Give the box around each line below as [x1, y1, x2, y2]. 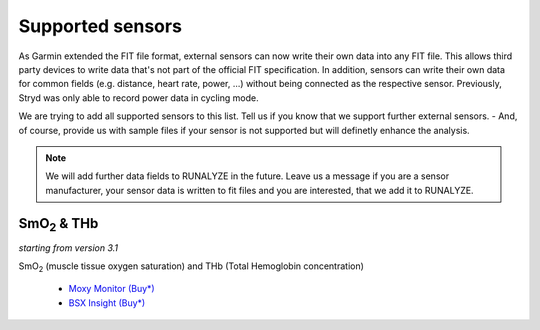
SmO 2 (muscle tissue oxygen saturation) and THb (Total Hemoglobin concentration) [18, 260, 365, 274]
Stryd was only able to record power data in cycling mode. [18, 91, 259, 104]
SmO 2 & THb [18, 215, 99, 235]
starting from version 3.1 [18, 241, 119, 254]
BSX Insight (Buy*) [68, 296, 146, 309]
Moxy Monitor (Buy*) [68, 283, 155, 295]
